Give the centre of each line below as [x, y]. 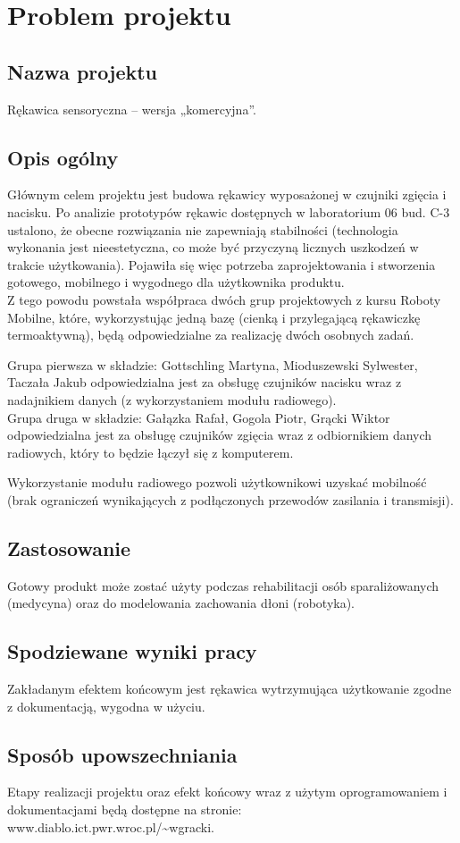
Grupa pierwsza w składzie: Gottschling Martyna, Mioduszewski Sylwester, [213, 364]
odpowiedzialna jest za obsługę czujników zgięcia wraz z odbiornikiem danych [220, 435]
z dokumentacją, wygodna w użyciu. [106, 706]
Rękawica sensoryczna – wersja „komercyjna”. [132, 109]
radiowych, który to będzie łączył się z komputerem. [151, 452]
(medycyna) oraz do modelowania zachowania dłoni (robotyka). [181, 603]
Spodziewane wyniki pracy [132, 651]
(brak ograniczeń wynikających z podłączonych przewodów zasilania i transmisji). [230, 499]
